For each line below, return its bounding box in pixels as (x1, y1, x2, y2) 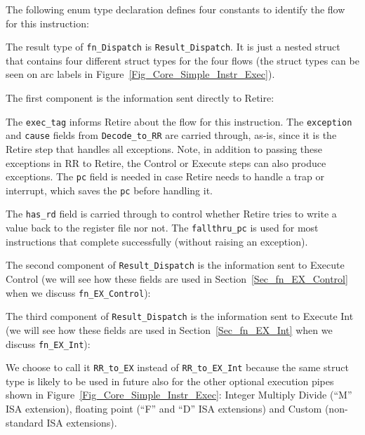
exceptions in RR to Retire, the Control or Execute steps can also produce (6, 155, 326, 170)
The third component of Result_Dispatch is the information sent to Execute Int (6, 309, 354, 323)
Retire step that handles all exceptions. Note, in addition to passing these (6, 141, 323, 156)
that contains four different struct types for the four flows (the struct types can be (6, 53, 359, 67)
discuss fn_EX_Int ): (6, 336, 91, 351)
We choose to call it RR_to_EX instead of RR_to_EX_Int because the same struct (6, 360, 349, 375)
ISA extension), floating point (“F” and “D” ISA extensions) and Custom (6, 401, 322, 415)
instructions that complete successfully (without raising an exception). (6, 234, 308, 248)
